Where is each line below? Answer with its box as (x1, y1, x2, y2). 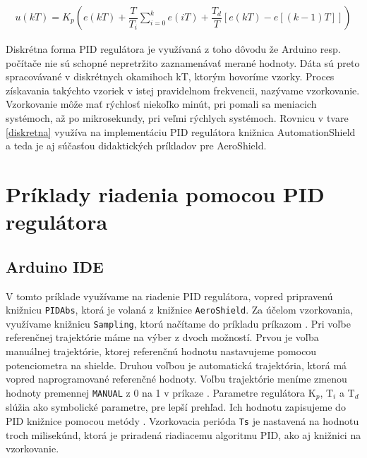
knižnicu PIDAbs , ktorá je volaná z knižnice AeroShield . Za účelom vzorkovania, (6, 302, 354, 317)
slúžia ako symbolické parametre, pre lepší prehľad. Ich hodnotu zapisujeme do (6, 400, 346, 414)
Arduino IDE (6, 255, 104, 277)
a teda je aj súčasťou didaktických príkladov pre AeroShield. (6, 138, 267, 153)
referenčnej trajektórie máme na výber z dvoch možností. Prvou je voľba (6, 330, 319, 345)
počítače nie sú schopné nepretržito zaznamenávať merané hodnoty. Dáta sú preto (6, 55, 360, 70)
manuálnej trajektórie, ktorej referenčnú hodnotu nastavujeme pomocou (6, 344, 317, 359)
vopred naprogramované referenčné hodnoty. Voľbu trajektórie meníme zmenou (6, 371, 347, 386)
